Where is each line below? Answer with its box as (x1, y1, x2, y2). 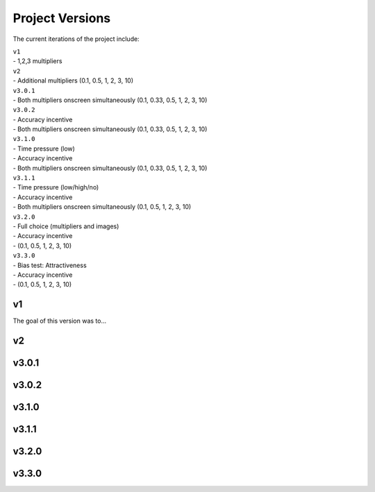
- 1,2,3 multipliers (12, 57, 62, 65)
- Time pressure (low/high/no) (12, 183, 99, 192)
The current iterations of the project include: (12, 35, 140, 43)
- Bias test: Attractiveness (12, 261, 87, 269)
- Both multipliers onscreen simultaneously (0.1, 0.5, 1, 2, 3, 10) (12, 203, 192, 211)
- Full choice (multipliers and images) (12, 222, 119, 230)
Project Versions (12, 10, 111, 26)
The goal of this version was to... (12, 316, 107, 325)
